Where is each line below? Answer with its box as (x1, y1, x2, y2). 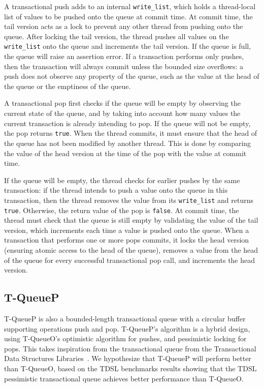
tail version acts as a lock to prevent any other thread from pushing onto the (4, 21, 243, 32)
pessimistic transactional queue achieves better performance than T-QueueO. (4, 373, 244, 383)
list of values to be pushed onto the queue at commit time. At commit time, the (4, 11, 253, 21)
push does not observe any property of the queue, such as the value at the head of (4, 71, 259, 81)
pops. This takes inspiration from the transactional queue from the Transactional (4, 343, 256, 353)
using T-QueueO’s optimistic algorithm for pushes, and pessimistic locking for (4, 333, 247, 344)
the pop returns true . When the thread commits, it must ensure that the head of (4, 128, 257, 138)
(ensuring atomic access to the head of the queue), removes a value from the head (4, 244, 258, 255)
